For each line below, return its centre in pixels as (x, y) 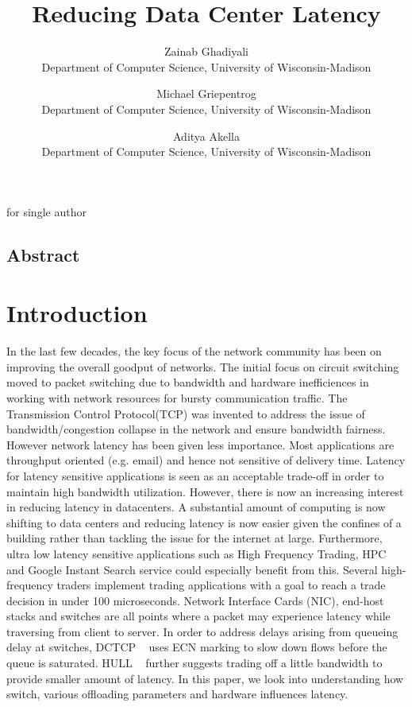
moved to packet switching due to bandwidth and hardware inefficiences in (188, 382)
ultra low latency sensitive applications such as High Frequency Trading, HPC (196, 553)
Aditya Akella (206, 136)
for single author (46, 211)
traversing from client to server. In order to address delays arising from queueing (202, 631)
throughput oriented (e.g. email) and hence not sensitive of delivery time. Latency (206, 460)
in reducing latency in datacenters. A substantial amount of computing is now (196, 507)
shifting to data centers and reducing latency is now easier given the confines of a (204, 522)
